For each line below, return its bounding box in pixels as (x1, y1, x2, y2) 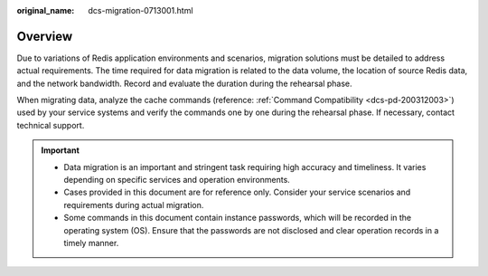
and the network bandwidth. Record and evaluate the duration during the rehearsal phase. (16, 78, 352, 89)
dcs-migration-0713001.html (88, 5, 193, 15)
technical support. (16, 119, 85, 130)
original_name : (16, 5, 75, 15)
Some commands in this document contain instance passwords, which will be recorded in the (63, 213, 412, 224)
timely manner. (63, 237, 119, 248)
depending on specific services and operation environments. (63, 175, 291, 186)
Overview (16, 28, 73, 44)
